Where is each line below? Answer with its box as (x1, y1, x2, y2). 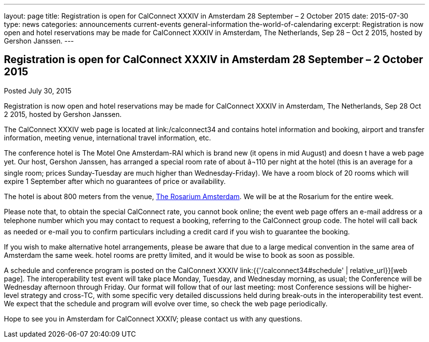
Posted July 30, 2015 (4, 86, 71, 95)
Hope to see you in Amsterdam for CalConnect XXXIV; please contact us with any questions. (4, 314, 303, 323)
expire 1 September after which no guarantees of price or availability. (4, 177, 226, 185)
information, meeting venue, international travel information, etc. (4, 133, 211, 142)
